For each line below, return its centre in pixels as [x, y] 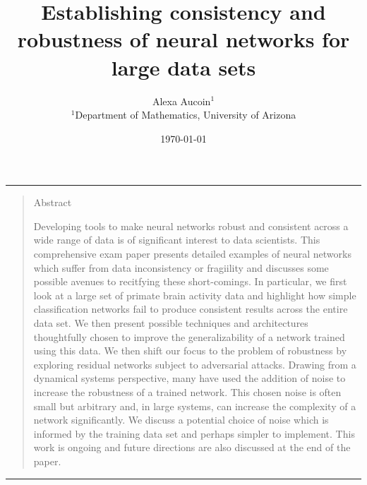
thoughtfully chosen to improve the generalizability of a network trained [189, 336]
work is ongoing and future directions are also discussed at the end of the [192, 447]
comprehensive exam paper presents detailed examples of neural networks [192, 254]
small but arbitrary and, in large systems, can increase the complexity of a [195, 406]
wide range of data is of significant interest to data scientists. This [177, 240]
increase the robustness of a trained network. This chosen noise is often [187, 392]
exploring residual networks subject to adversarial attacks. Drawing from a [195, 364]
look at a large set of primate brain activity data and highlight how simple [195, 295]
